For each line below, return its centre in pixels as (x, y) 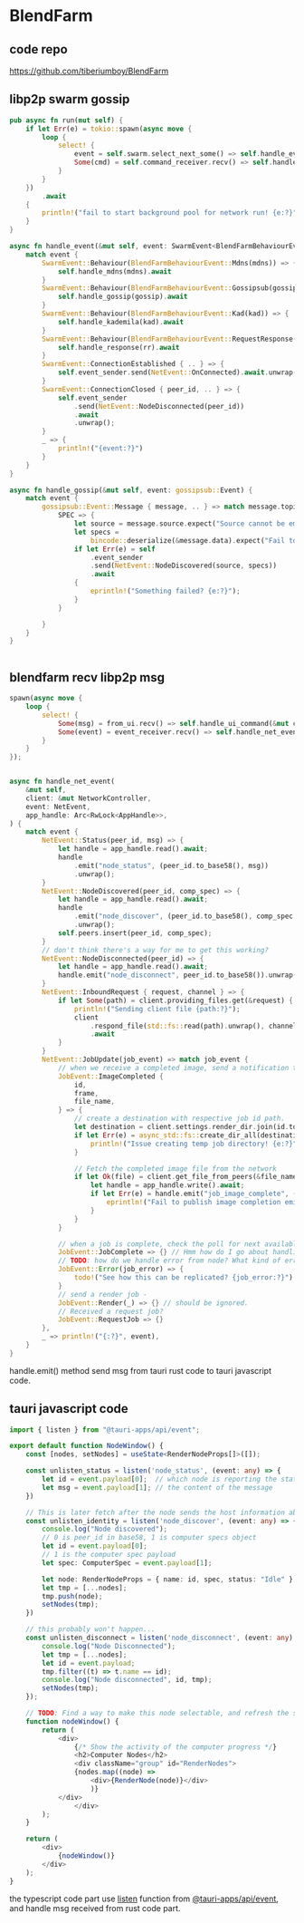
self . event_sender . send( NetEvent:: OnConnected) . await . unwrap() (179, 372)
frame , (86, 1093)
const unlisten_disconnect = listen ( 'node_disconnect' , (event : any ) (160, 1638)
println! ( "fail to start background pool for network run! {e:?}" (170, 213)
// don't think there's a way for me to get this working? (156, 950)
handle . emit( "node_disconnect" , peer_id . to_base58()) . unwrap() (179, 975)
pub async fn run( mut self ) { (66, 120)
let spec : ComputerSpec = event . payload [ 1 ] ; (127, 1563)
